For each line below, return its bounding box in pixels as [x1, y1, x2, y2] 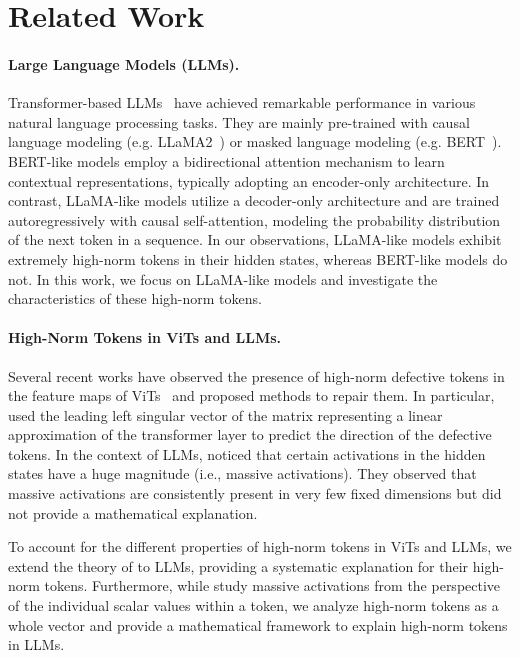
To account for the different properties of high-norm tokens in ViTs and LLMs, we [8, 536, 512, 557]
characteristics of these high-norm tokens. [8, 288, 262, 309]
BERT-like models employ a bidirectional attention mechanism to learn [8, 150, 445, 171]
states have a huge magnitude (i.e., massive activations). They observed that [8, 463, 477, 484]
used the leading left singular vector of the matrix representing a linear [8, 404, 443, 425]
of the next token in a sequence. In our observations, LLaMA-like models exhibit [8, 229, 502, 250]
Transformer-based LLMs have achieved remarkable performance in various [8, 92, 476, 113]
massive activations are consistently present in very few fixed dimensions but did [8, 483, 502, 504]
